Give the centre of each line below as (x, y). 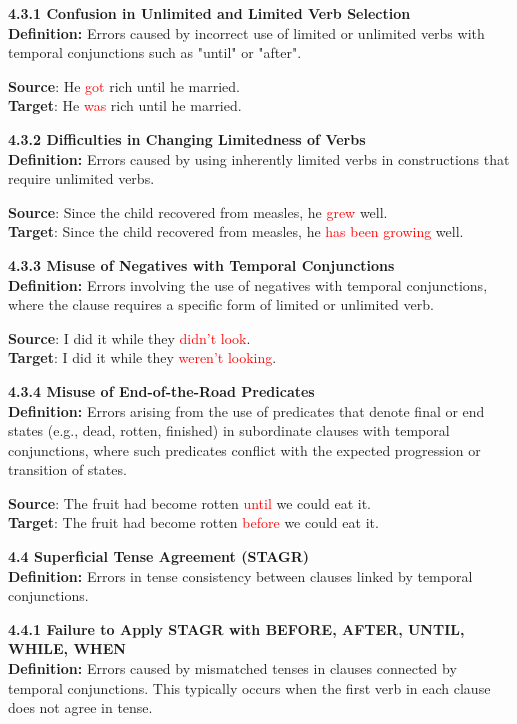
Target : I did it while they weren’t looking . (142, 357)
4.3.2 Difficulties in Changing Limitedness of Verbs (187, 138)
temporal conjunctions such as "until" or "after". (155, 52)
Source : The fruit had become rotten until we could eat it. (189, 502)
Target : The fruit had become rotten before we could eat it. (193, 522)
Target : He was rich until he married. (125, 105)
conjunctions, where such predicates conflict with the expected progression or (244, 449)
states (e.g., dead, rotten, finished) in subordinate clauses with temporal (229, 430)
